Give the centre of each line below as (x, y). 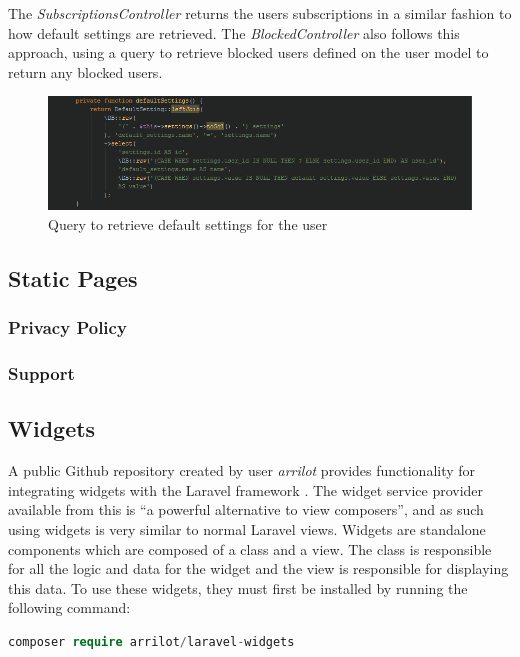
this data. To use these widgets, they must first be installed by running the (238, 587)
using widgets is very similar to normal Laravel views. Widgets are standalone (247, 529)
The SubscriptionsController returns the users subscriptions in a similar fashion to (260, 13)
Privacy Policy (67, 327)
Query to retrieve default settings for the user (188, 224)
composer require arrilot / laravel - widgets (151, 642)
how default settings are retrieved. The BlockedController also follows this (234, 32)
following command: (69, 607)
